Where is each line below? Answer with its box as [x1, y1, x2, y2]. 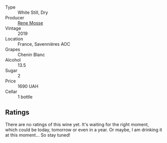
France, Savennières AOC [17, 41, 71, 47]
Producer [5, 15, 24, 20]
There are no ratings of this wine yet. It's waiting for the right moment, [5, 121, 150, 127]
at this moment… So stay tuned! [5, 132, 71, 138]
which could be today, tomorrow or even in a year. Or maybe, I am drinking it [5, 127, 163, 133]
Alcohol [5, 57, 21, 63]
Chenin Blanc [17, 52, 45, 58]
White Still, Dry [17, 9, 48, 15]
